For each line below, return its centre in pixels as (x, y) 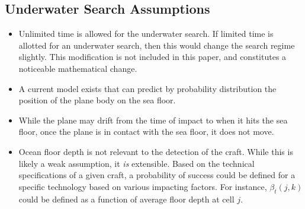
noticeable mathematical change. (78, 68)
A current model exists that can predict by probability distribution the (147, 88)
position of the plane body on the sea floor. (97, 100)
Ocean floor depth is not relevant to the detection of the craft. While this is (156, 151)
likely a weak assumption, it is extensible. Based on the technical (137, 163)
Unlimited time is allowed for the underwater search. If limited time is (146, 34)
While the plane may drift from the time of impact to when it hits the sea (153, 120)
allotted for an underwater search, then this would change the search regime (157, 45)
